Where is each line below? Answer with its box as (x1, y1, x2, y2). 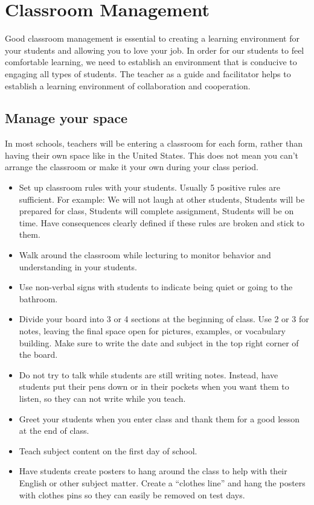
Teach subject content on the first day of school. (19, 444, 197, 457)
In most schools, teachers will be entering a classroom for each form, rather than (5, 137, 303, 150)
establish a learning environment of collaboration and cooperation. (5, 79, 251, 92)
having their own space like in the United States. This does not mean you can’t (5, 148, 299, 161)
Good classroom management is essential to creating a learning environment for (5, 32, 300, 45)
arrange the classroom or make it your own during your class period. (5, 160, 258, 173)
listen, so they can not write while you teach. (19, 392, 186, 404)
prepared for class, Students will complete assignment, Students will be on (19, 205, 294, 217)
